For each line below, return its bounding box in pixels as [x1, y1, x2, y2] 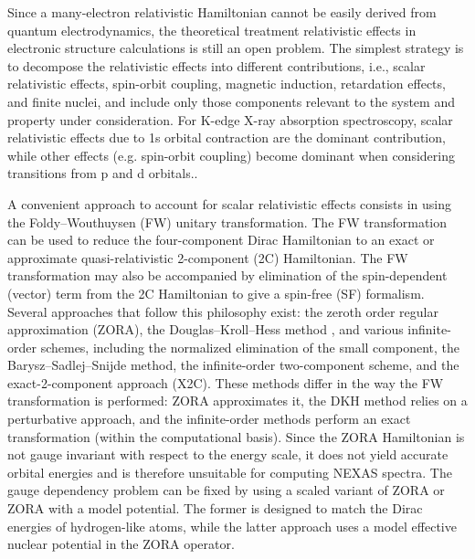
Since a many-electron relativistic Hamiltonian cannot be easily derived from [7, 3, 437, 21]
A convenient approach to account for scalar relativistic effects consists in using [7, 194, 451, 213]
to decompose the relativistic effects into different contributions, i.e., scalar [7, 56, 426, 75]
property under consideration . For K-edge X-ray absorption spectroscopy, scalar [7, 110, 453, 129]
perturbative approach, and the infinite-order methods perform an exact [7, 409, 411, 428]
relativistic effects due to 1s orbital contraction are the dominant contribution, [7, 128, 446, 147]
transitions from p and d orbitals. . [7, 163, 198, 183]
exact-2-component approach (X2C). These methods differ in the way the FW [7, 373, 444, 392]
